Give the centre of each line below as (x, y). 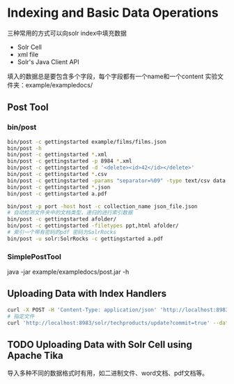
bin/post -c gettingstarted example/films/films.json (87, 142)
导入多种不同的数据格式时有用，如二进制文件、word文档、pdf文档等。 (108, 373)
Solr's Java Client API (48, 61)
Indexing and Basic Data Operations (113, 13)
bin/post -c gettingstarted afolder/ (62, 219)
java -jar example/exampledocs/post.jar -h (68, 272)
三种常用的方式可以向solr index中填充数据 (67, 33)
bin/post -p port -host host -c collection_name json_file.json (102, 206)
